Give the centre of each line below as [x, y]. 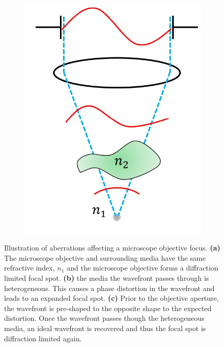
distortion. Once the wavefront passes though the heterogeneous [104, 318]
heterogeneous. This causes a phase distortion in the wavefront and [109, 288]
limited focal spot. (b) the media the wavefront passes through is [107, 277]
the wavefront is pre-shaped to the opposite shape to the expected [108, 308]
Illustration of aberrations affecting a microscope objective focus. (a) [112, 248]
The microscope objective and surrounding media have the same [105, 257]
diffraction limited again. [43, 338]
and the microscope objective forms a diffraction [142, 268]
